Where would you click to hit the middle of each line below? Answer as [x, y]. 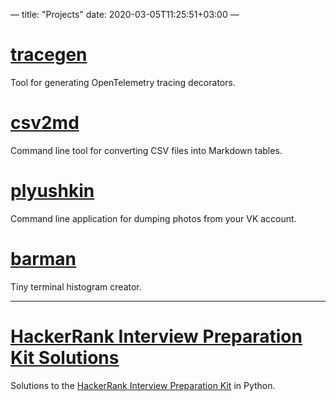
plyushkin [52, 191]
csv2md [45, 123]
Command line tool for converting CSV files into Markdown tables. [146, 150]
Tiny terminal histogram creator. [76, 286]
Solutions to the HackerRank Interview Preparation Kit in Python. [143, 385]
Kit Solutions [65, 357]
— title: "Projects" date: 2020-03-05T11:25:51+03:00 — [125, 14]
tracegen [49, 55]
